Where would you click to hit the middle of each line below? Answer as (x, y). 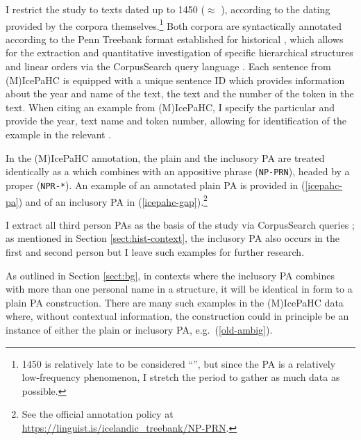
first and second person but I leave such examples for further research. (155, 251)
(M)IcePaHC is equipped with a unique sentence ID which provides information (175, 80)
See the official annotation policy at (98, 414)
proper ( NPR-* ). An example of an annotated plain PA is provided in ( (156, 185)
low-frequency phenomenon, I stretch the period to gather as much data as (181, 377)
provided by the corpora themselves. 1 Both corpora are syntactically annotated (174, 24)
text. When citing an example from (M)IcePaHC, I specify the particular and (170, 107)
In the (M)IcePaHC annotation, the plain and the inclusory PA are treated (165, 157)
